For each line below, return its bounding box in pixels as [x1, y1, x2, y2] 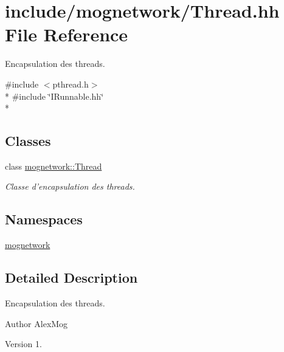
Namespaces [5, 210, 83, 229]
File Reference [5, 22, 128, 47]
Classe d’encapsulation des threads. [5, 180, 135, 193]
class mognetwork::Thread [5, 159, 102, 172]
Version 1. [5, 337, 42, 350]
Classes [5, 131, 51, 150]
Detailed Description [5, 268, 138, 287]
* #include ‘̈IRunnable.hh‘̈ [5, 89, 104, 102]
